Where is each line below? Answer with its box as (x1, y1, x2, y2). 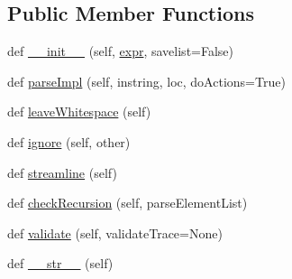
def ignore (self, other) (7, 132, 131, 151)
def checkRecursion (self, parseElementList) (7, 193, 248, 212)
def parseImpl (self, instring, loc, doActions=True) (7, 71, 286, 90)
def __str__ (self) (7, 254, 114, 273)
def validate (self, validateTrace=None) (7, 223, 223, 242)
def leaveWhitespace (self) (7, 102, 151, 121)
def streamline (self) (7, 163, 117, 181)
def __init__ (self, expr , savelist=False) (7, 42, 234, 60)
